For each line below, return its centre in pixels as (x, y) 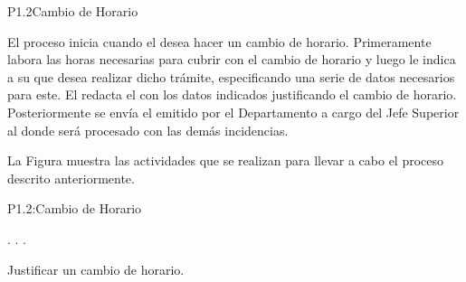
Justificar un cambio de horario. (96, 269)
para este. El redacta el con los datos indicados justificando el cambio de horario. (232, 94)
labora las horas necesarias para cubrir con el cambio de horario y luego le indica (232, 59)
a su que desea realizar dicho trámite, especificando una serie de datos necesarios (231, 76)
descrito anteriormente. (71, 178)
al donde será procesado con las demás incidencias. (148, 130)
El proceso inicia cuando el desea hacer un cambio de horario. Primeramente (219, 41)
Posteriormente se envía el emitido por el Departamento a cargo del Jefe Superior (233, 112)
